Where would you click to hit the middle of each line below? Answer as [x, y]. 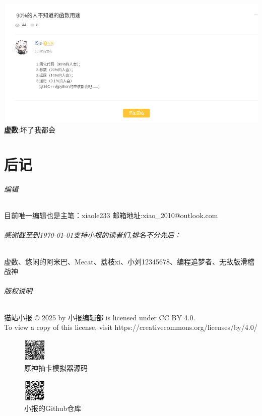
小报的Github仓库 [53, 408]
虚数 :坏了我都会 [30, 130]
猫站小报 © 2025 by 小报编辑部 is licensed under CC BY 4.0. [100, 317]
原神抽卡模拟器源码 [56, 367]
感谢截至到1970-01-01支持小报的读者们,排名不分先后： [93, 235]
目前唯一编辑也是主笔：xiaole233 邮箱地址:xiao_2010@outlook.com [111, 215]
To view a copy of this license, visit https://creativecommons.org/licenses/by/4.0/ [131, 327]
